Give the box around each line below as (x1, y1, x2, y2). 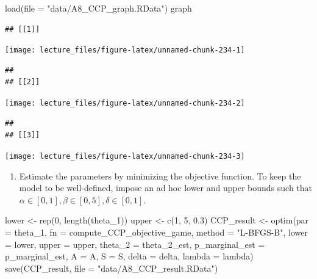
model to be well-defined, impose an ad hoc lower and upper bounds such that (19, 181, 313, 194)
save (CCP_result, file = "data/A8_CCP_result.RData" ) (5, 261, 218, 274)
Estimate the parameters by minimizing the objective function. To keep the (19, 169, 301, 182)
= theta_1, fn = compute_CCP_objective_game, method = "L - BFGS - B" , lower (5, 225, 308, 238)
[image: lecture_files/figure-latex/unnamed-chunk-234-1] (5, 46, 245, 55)
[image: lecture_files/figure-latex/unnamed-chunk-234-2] (5, 99, 245, 108)
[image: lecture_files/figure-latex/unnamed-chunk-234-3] (5, 151, 245, 161)
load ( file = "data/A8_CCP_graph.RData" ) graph (5, 2, 192, 14)
